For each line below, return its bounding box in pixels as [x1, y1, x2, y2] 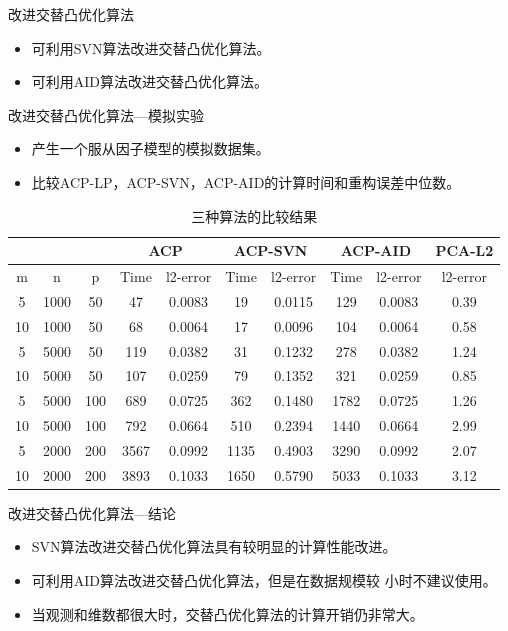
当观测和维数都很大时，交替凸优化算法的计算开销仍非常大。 [31, 603, 424, 624]
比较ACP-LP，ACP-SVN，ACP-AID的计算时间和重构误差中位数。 [31, 171, 461, 192]
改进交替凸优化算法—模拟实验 [8, 104, 204, 125]
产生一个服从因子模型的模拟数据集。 [31, 138, 270, 159]
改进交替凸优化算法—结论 [8, 502, 176, 523]
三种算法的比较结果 [191, 205, 318, 226]
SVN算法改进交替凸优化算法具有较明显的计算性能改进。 [31, 536, 397, 557]
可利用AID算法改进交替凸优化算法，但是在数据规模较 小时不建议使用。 [31, 570, 497, 591]
